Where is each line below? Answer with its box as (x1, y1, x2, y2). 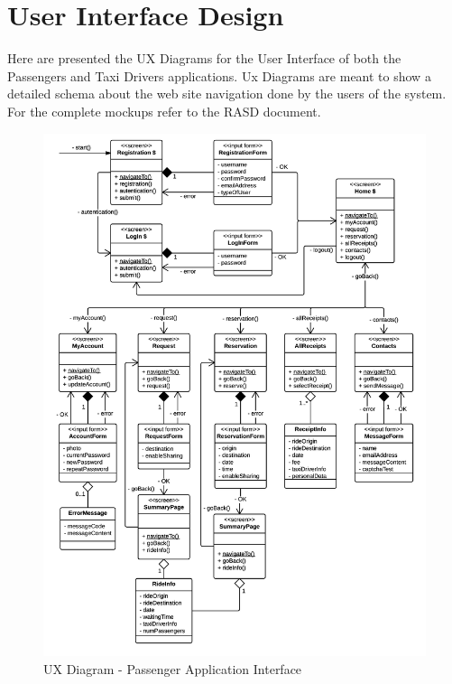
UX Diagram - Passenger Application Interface (43, 659, 302, 678)
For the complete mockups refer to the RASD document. (7, 101, 321, 120)
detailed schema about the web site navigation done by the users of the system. (7, 84, 447, 103)
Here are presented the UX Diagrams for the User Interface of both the (7, 49, 401, 68)
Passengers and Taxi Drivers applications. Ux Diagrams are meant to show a (7, 66, 431, 85)
